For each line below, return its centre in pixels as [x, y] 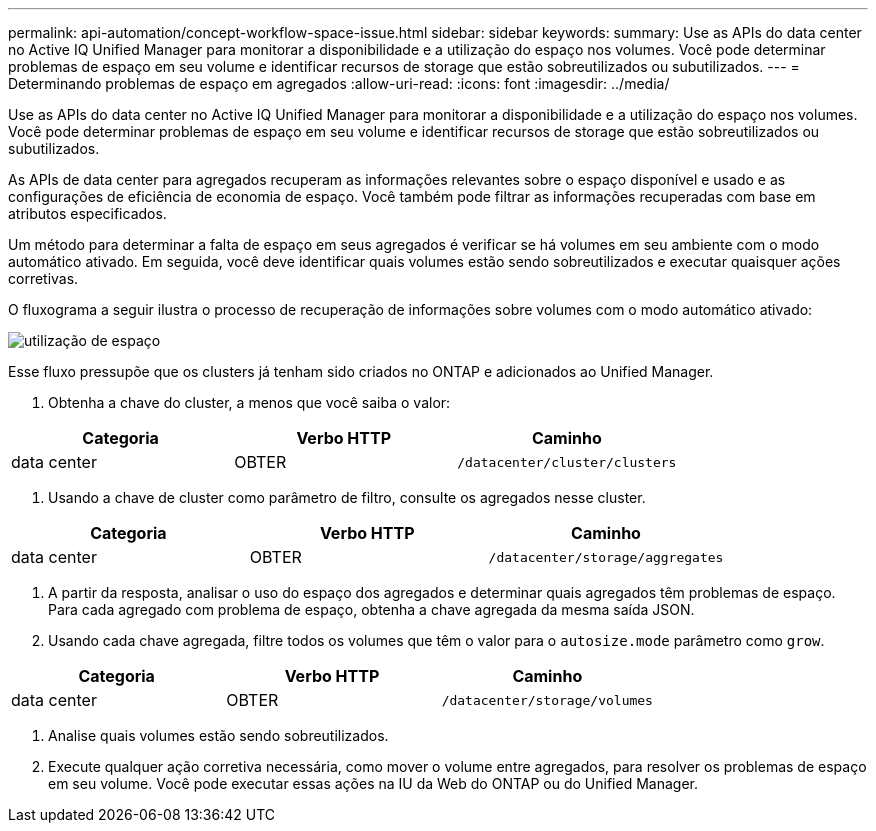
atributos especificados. [87, 213]
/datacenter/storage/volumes [547, 700]
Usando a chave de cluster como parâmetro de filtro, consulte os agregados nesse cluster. [347, 497]
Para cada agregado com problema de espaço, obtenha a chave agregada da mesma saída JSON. [371, 609]
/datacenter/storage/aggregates [606, 557]
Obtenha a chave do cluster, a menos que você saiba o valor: [249, 402]
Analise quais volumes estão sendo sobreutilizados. [218, 735]
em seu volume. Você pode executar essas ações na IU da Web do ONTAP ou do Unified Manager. [373, 783]
